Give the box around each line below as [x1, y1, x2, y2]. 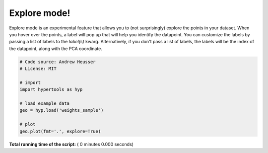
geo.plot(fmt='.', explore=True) [19, 128, 101, 134]
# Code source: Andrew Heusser [19, 59, 96, 65]
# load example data [19, 101, 69, 106]
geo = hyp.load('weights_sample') [19, 107, 104, 113]
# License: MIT [19, 66, 57, 72]
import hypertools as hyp [19, 87, 83, 92]
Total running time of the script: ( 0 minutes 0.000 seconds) [9, 141, 134, 147]
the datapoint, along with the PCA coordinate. [9, 45, 103, 52]
